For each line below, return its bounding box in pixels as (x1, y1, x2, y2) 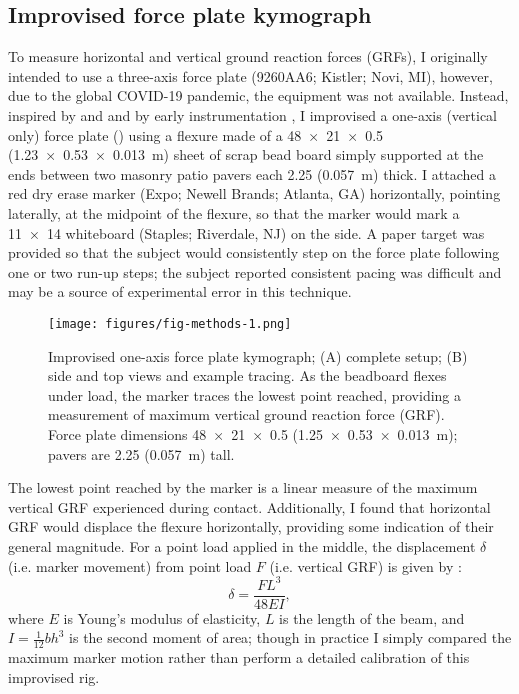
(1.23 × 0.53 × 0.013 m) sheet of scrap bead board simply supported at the (8, 144, 484, 165)
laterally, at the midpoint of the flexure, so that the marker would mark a (8, 202, 460, 223)
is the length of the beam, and (279, 607, 465, 628)
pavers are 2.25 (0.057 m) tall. (48, 443, 235, 464)
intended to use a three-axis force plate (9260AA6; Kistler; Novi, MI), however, (8, 65, 493, 86)
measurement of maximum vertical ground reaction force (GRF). (48, 404, 445, 425)
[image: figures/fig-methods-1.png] (48, 316, 292, 331)
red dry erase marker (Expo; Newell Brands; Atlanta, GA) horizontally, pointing (8, 183, 501, 204)
